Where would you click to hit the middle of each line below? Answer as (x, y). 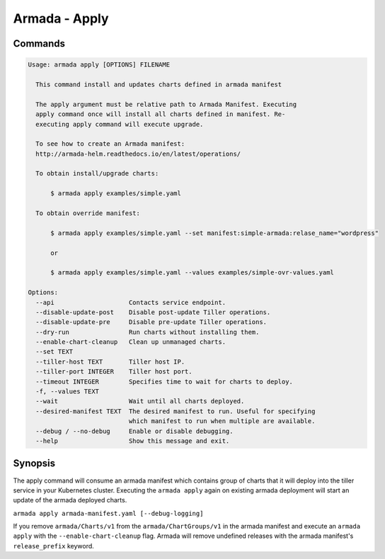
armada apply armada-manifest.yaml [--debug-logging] (108, 513)
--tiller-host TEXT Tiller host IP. (110, 362)
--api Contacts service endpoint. (131, 302)
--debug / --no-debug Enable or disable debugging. (134, 431)
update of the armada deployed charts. (70, 500)
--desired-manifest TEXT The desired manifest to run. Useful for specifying (176, 411)
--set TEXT (54, 352)
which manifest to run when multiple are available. (222, 421)
